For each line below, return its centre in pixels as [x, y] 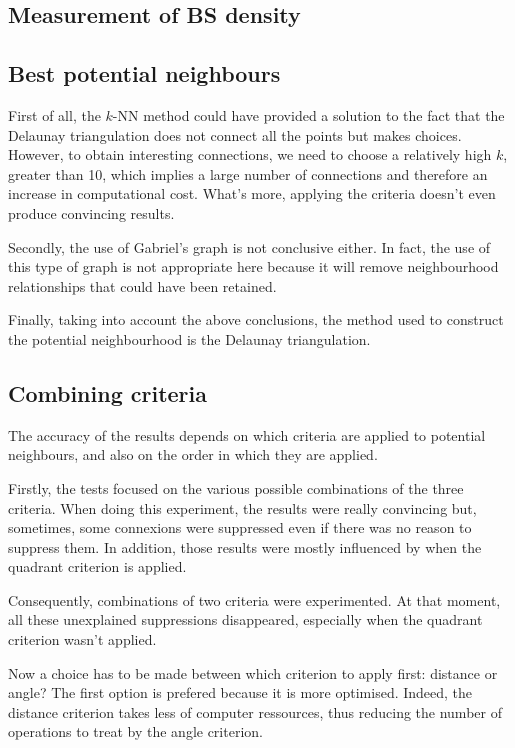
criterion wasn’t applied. [82, 639]
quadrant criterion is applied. [97, 566]
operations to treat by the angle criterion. [135, 731]
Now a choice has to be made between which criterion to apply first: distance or [253, 672]
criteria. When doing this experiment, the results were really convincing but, [242, 507]
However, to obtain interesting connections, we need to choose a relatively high [250, 154]
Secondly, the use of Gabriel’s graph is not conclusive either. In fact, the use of [249, 246]
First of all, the [54, 114]
